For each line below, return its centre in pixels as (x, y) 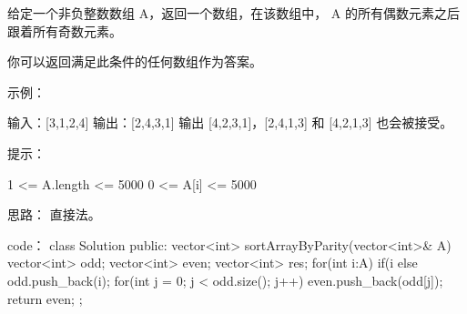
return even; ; (45, 298)
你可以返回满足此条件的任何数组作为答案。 (135, 61)
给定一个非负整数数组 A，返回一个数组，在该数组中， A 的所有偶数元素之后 (233, 13)
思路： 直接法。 (54, 214)
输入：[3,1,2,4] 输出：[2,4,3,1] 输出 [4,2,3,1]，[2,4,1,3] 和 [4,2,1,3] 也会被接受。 (230, 122)
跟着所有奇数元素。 (65, 30)
